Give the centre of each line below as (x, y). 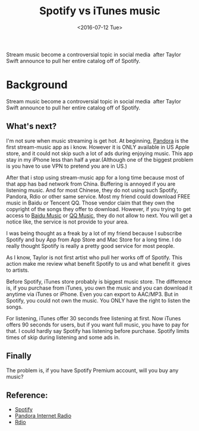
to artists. (18, 270)
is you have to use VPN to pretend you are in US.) (67, 166)
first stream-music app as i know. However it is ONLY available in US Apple (98, 147)
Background (37, 85)
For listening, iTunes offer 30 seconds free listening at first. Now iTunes (94, 318)
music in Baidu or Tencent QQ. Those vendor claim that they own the (90, 203)
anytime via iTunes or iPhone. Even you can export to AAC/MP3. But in (92, 294)
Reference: (27, 395)
